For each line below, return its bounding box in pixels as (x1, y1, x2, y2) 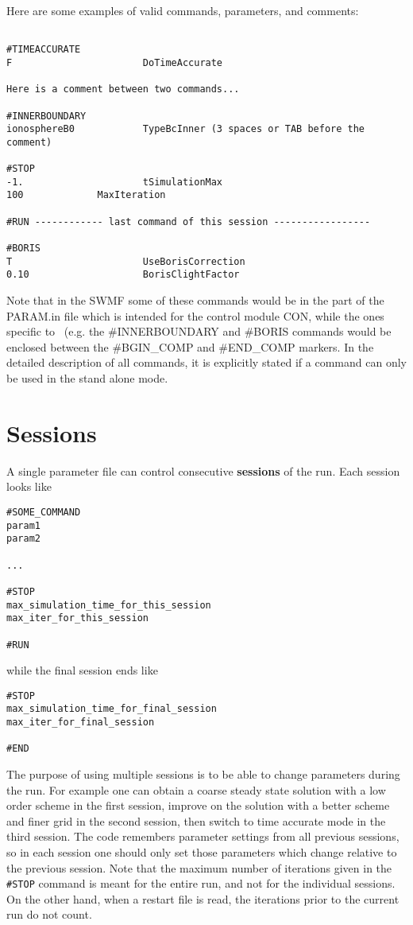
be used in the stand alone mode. (6, 370, 168, 387)
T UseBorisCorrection (6, 255, 245, 267)
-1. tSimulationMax (6, 176, 223, 188)
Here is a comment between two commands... (6, 84, 240, 95)
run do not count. (6, 906, 92, 923)
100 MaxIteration (6, 189, 166, 201)
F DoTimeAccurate (6, 56, 223, 68)
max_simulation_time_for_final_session (6, 703, 217, 715)
